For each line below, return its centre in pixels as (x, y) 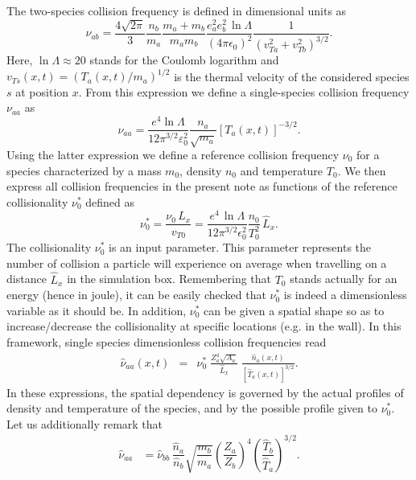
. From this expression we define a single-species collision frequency (244, 91)
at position (42, 91)
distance (27, 279)
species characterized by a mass (84, 170)
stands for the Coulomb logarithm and (184, 60)
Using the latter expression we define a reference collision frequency (173, 154)
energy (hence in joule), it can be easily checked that (136, 295)
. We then (362, 170)
